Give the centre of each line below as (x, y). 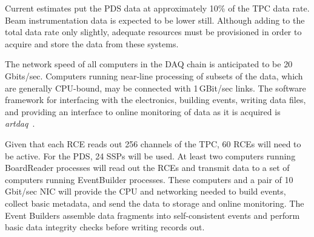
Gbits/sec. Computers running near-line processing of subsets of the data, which (154, 75)
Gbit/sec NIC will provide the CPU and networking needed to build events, (145, 191)
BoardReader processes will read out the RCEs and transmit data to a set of (147, 168)
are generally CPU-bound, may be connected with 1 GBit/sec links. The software (155, 88)
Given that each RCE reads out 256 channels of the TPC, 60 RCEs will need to (153, 143)
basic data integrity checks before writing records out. (105, 227)
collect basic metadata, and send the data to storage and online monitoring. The (155, 203)
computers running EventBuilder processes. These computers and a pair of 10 (149, 179)
